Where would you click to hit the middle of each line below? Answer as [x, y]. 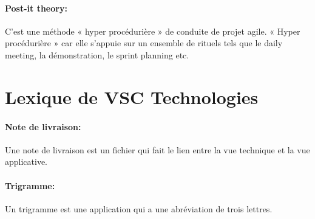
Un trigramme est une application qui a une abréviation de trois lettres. [139, 208]
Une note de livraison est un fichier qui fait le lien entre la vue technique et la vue [157, 149]
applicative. [26, 162]
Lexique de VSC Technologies [132, 96]
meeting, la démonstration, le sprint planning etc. [97, 54]
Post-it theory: [36, 8]
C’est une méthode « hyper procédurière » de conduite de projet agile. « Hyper [153, 31]
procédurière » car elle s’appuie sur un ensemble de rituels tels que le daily [144, 43]
